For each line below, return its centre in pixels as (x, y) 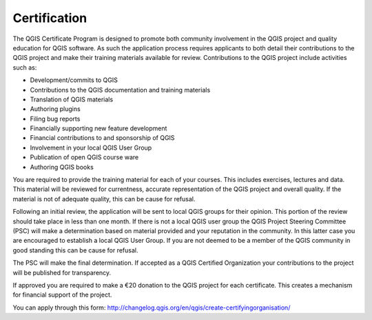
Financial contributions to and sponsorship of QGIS (102, 138)
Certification (50, 18)
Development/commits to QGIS (74, 80)
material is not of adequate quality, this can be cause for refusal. (104, 199)
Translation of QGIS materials (72, 99)
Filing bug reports (55, 119)
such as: (25, 67)
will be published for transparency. (62, 272)
